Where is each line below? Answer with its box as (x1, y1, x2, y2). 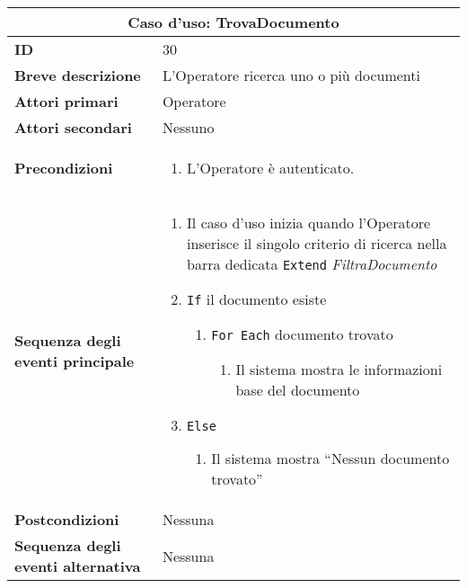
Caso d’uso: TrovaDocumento (128, 12, 339, 32)
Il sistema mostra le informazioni (235, 359, 443, 379)
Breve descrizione (14, 65, 141, 85)
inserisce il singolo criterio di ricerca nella (187, 233, 447, 254)
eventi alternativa (14, 556, 141, 576)
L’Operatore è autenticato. (187, 157, 355, 178)
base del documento (235, 379, 360, 400)
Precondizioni (14, 157, 113, 178)
